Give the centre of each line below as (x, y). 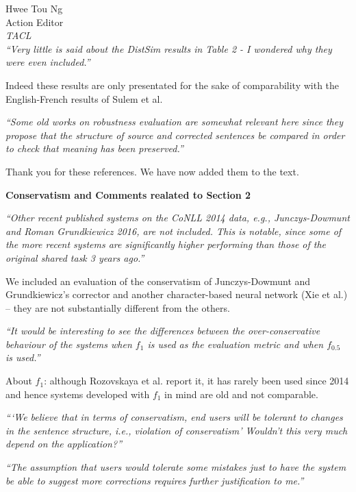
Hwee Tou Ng (34, 8)
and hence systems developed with (78, 394)
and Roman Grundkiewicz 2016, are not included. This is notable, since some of (174, 231)
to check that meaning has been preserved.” (94, 148)
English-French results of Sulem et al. (84, 98)
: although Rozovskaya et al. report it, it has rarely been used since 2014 (196, 381)
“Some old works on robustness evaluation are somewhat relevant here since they (174, 122)
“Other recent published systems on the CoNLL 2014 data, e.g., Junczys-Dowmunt (178, 218)
